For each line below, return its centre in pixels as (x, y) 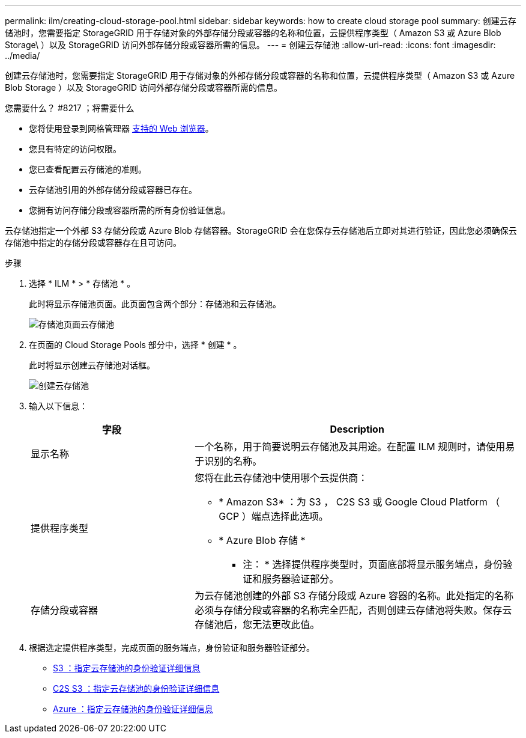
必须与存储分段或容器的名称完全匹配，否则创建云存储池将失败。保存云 (353, 610)
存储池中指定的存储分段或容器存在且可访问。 (93, 242)
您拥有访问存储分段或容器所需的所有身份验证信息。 (130, 210)
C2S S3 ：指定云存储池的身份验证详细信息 (136, 688)
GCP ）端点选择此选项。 (274, 516)
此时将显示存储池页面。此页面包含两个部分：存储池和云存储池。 (155, 304)
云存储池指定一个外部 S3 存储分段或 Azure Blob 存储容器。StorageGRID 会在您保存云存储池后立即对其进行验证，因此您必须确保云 (261, 230)
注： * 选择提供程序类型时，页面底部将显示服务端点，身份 (373, 564)
